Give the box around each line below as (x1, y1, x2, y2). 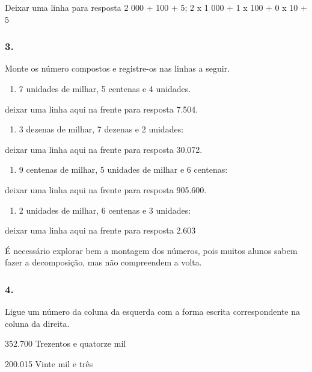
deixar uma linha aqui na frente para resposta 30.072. (5, 143, 203, 155)
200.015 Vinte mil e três (5, 357, 93, 370)
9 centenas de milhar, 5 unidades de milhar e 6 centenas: (19, 163, 228, 176)
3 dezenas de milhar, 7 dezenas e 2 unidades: (19, 123, 184, 135)
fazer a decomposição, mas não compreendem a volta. (5, 256, 202, 268)
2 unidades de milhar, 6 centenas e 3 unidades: (19, 203, 191, 216)
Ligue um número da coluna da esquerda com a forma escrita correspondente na (5, 305, 301, 318)
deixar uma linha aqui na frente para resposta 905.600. (5, 183, 207, 196)
